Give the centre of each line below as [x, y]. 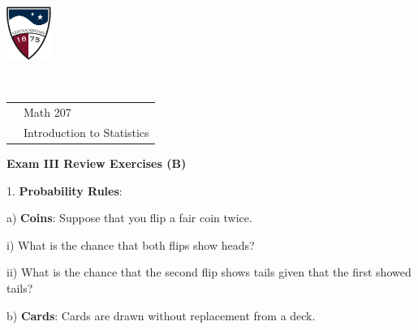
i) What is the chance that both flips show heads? [131, 244]
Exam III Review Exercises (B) [97, 163]
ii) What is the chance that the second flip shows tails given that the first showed [209, 272]
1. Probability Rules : [65, 190]
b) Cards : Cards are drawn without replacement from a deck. [161, 315]
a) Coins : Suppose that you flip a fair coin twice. [129, 218]
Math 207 [47, 112]
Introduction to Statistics [86, 132]
